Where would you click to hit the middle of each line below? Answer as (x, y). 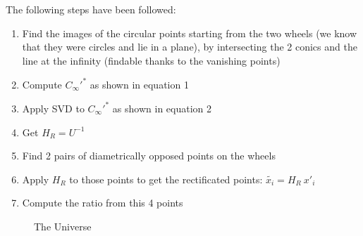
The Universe (63, 226)
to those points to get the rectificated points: (166, 179)
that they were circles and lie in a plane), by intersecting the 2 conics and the (190, 47)
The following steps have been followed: (91, 9)
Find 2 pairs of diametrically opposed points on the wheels (149, 156)
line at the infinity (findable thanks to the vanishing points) (151, 60)
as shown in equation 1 (139, 84)
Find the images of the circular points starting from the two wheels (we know (190, 33)
